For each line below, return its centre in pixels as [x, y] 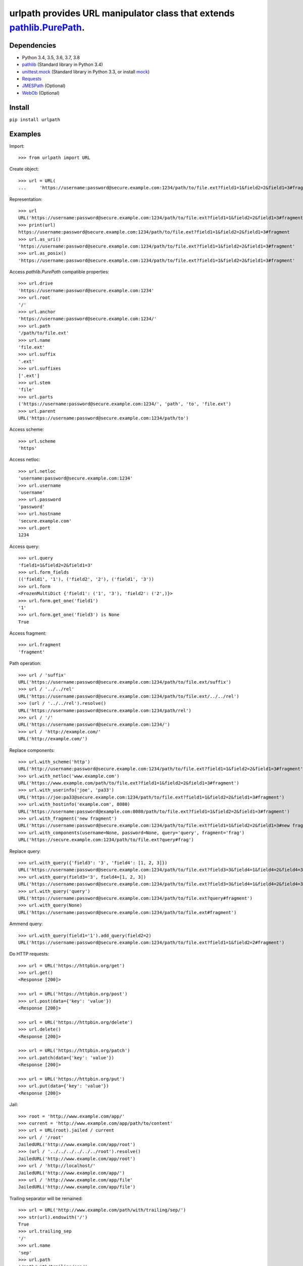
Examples [25, 134]
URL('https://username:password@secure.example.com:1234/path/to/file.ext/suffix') [125, 682]
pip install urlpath [35, 120]
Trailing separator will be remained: [46, 1198]
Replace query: [25, 851]
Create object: [24, 169]
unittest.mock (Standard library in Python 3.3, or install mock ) [86, 71]
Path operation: [25, 663]
